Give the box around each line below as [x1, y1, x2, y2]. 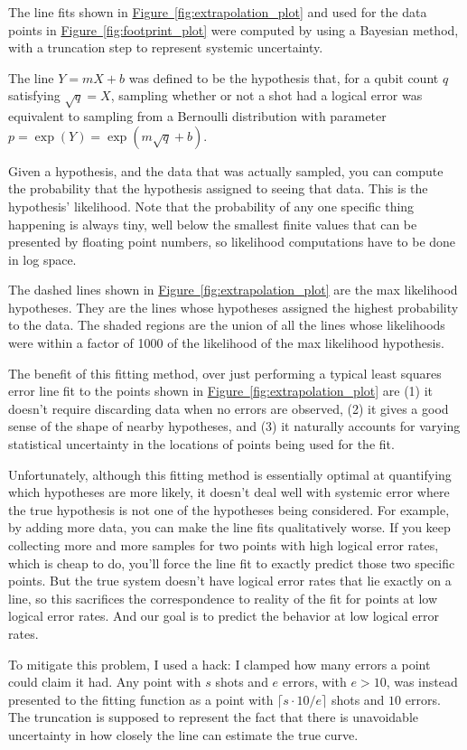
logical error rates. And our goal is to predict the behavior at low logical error [8, 606, 439, 625]
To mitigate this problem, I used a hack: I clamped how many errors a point [8, 654, 431, 673]
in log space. [8, 249, 77, 268]
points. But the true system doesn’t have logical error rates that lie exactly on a [8, 571, 452, 590]
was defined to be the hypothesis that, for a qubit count [128, 68, 439, 87]
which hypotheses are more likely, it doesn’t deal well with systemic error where [8, 483, 450, 502]
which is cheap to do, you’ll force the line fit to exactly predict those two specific [8, 553, 455, 572]
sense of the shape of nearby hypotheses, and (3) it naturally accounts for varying [8, 417, 461, 436]
